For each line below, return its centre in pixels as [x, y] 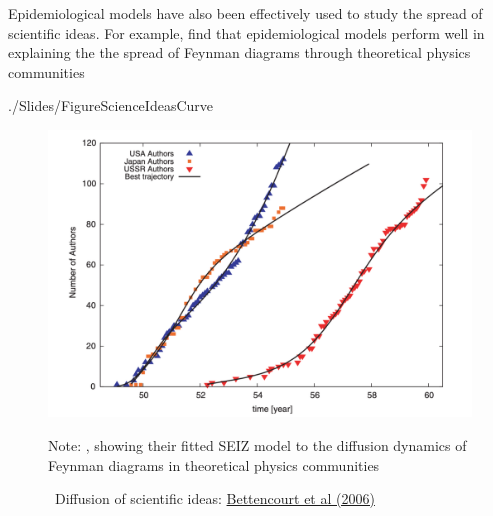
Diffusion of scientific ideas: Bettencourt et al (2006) [214, 498]
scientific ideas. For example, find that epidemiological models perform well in [246, 32]
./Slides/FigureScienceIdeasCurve [110, 105]
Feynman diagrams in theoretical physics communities [214, 464]
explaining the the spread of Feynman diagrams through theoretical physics [239, 52]
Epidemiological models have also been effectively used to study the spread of [245, 13]
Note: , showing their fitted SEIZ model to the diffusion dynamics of [257, 444]
